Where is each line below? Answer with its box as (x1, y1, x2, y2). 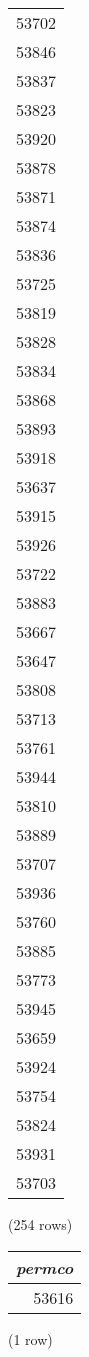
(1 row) (8, 1328, 53, 1349)
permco (16, 1255, 74, 1279)
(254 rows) (8, 1214, 73, 1234)
